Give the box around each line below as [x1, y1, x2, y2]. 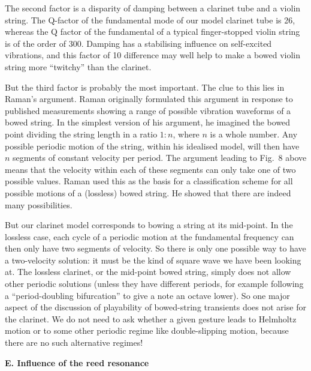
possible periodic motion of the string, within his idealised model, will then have [5, 139, 300, 152]
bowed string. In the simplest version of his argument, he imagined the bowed [5, 116, 291, 128]
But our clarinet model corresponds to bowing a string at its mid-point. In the [5, 219, 293, 231]
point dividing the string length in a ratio [5, 127, 158, 140]
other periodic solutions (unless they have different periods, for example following [5, 277, 304, 290]
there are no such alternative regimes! [5, 336, 143, 349]
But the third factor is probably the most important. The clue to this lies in [5, 80, 285, 93]
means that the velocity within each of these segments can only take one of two [5, 163, 296, 175]
